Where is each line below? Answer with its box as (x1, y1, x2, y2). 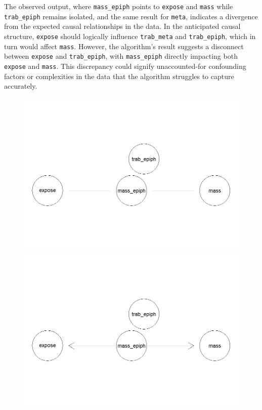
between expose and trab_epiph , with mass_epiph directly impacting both (4, 51, 238, 61)
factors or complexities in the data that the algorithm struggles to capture (4, 70, 234, 81)
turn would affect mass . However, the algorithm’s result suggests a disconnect (4, 41, 244, 51)
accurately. (4, 81, 37, 91)
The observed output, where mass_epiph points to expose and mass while (4, 1, 233, 11)
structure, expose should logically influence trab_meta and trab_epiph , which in (4, 30, 256, 41)
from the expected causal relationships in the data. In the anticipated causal (4, 21, 241, 31)
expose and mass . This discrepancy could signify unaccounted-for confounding (4, 60, 246, 71)
